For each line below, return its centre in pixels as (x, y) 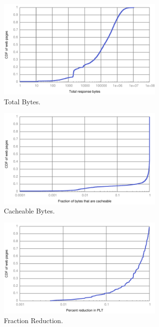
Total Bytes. (22, 101)
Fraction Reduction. (33, 320)
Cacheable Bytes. (29, 211)
